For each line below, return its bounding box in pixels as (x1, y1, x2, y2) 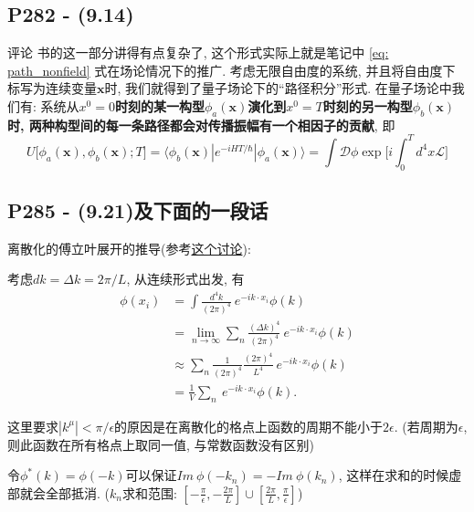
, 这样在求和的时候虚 (338, 465, 462, 485)
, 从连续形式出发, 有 (126, 269, 245, 288)
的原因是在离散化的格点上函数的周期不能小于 (114, 416, 384, 435)
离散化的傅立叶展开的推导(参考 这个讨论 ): (7, 238, 251, 257)
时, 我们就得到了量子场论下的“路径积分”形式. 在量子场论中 (104, 78, 452, 98)
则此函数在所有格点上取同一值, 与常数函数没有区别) (7, 434, 314, 454)
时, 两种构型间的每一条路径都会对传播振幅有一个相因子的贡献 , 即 (7, 115, 395, 134)
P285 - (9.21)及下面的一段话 (7, 196, 269, 225)
